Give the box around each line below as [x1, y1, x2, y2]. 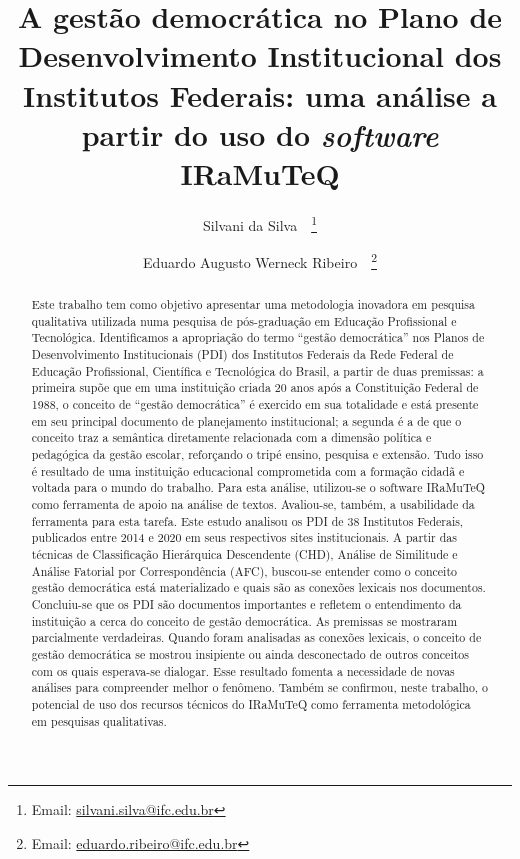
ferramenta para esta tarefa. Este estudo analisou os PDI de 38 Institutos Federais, [31, 512, 464, 529]
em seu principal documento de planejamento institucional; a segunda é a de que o [31, 412, 462, 429]
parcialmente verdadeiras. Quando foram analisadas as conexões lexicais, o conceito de [31, 629, 482, 646]
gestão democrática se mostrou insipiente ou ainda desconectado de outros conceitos [31, 645, 469, 662]
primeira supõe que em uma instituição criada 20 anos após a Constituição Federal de [31, 379, 479, 396]
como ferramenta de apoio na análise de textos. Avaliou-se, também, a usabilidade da [31, 496, 475, 513]
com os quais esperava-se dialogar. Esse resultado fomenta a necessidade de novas [31, 662, 455, 679]
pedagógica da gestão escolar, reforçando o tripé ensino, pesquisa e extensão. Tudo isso [31, 446, 484, 463]
